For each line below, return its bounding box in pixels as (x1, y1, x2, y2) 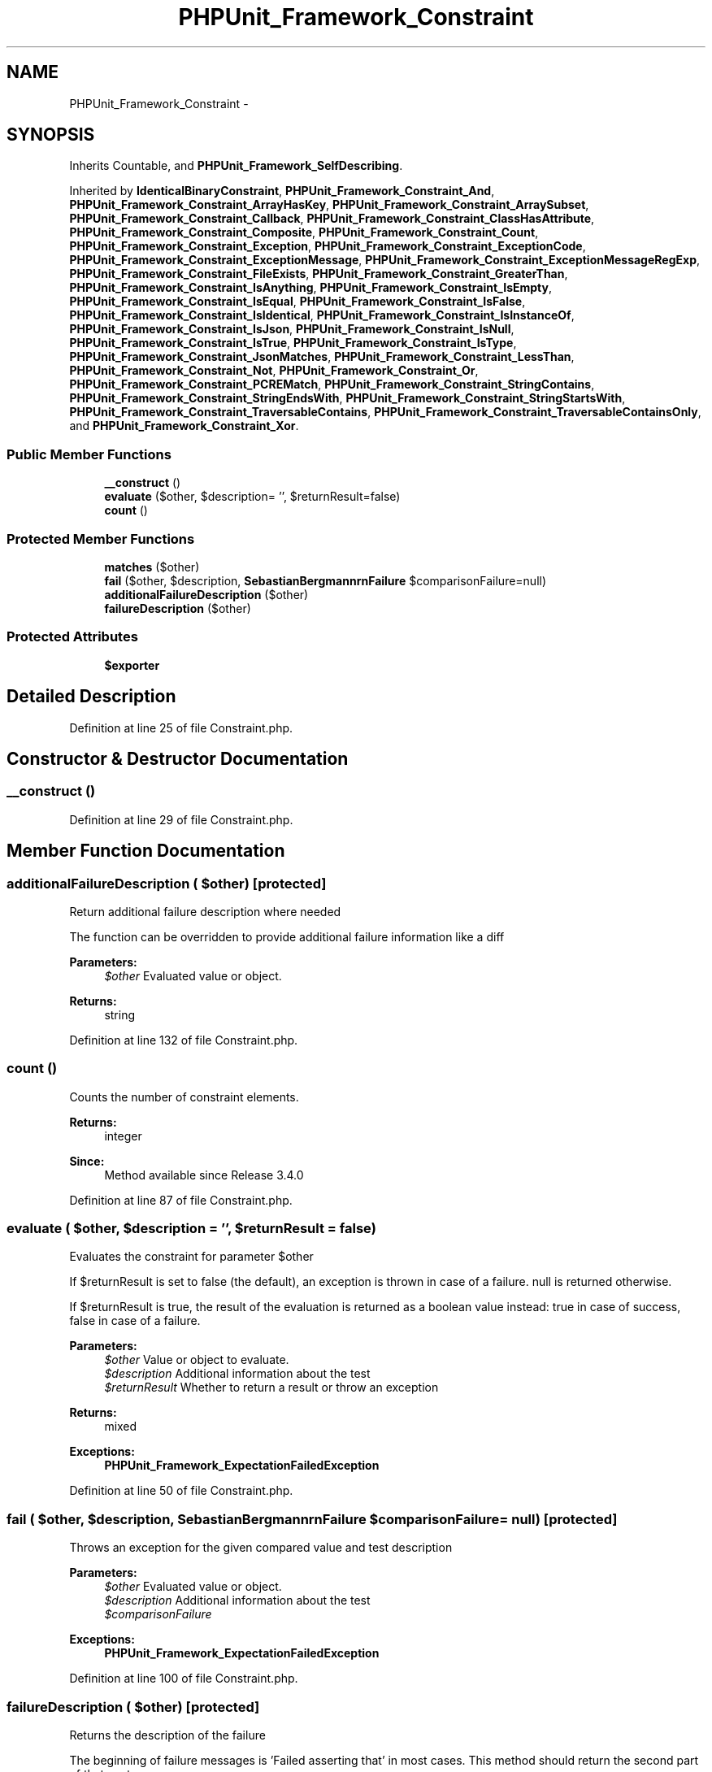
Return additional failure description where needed (69, 904, 341, 919)
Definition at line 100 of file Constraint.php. (69, 1671, 298, 1686)
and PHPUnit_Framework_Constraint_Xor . (69, 419, 299, 433)
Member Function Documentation (7, 840, 285, 862)
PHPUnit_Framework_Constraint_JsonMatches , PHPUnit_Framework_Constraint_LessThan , (69, 350, 575, 364)
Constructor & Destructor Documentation (7, 748, 349, 769)
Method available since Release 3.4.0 (104, 1167, 304, 1182)
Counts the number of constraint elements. (69, 1089, 299, 1104)
